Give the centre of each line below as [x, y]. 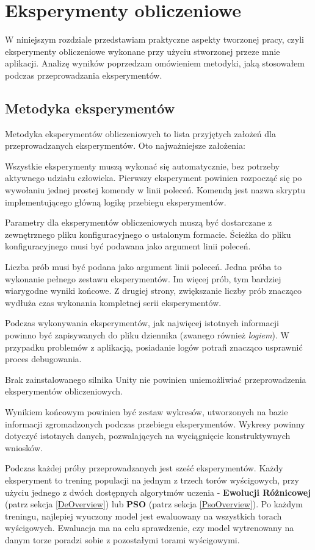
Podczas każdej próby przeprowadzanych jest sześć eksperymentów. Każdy [144, 468]
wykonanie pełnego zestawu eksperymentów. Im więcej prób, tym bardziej [143, 278]
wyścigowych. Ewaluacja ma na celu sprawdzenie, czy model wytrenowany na [150, 528]
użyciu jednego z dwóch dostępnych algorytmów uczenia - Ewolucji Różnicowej [158, 492]
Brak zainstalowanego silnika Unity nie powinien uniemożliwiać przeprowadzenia [156, 379]
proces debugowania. [43, 359]
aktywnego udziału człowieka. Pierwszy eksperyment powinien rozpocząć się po [154, 178]
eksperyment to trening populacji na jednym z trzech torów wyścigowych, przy [152, 480]
